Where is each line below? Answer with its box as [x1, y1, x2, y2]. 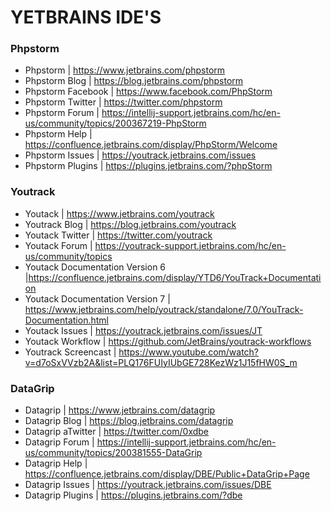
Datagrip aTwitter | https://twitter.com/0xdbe [24, 426, 210, 438]
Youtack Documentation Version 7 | [24, 292, 171, 305]
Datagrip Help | [24, 457, 88, 470]
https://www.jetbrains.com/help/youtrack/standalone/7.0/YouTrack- [24, 303, 304, 315]
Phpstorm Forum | [24, 107, 100, 119]
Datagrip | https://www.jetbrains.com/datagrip [24, 404, 216, 416]
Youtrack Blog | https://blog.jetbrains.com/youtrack [24, 218, 237, 230]
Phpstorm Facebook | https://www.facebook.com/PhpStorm [24, 86, 273, 98]
